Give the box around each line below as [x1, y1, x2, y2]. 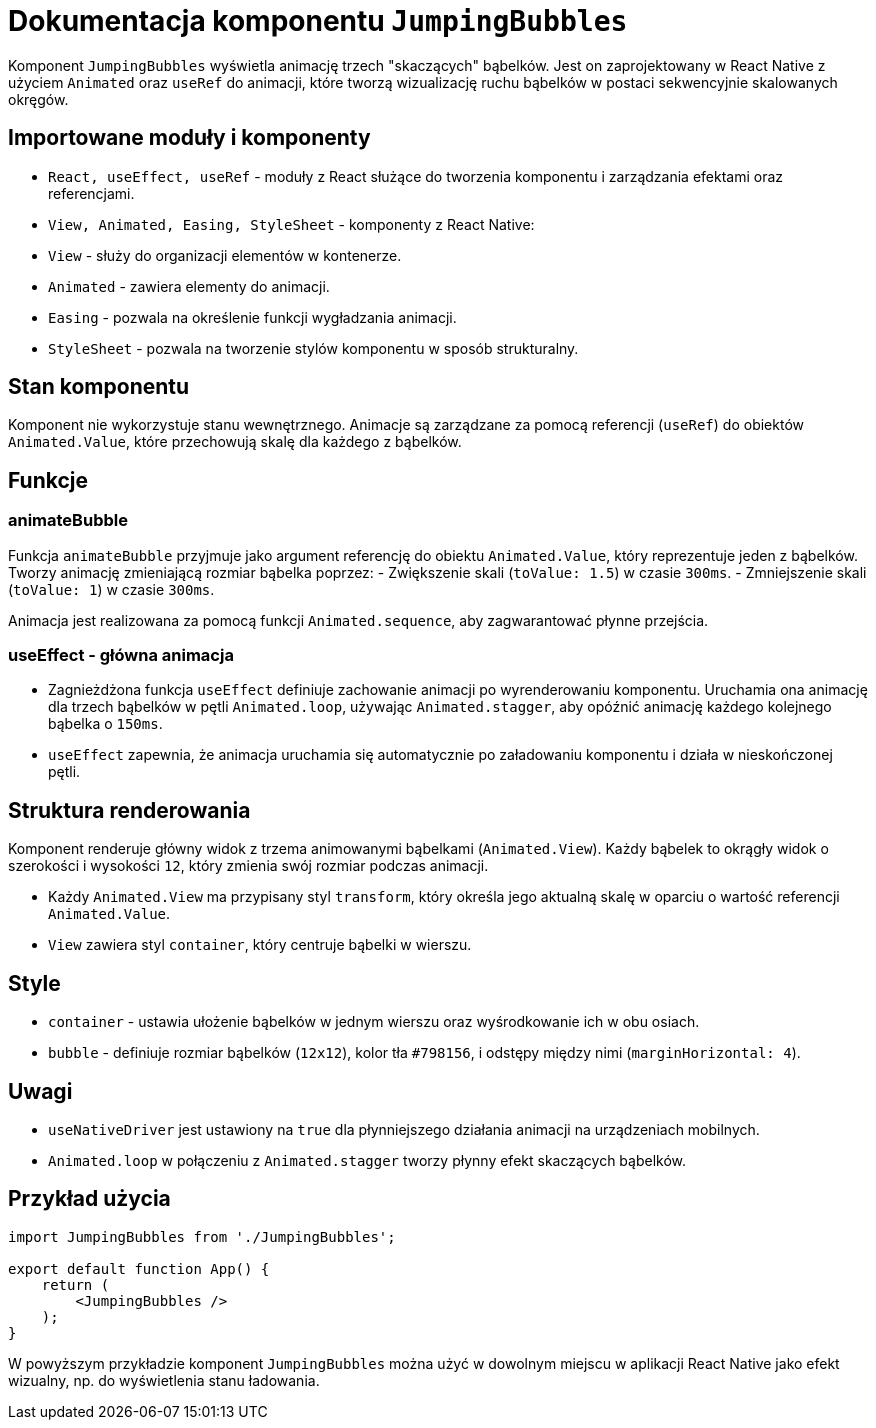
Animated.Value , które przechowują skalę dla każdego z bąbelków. [8, 433, 462, 451]
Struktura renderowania [8, 797, 251, 823]
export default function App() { [8, 1260, 270, 1277]
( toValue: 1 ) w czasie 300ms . [8, 580, 215, 598]
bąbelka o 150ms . [48, 715, 163, 733]
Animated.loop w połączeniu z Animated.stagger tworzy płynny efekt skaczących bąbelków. [48, 1151, 687, 1169]
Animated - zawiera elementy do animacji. [48, 277, 330, 295]
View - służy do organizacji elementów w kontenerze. [48, 246, 402, 264]
